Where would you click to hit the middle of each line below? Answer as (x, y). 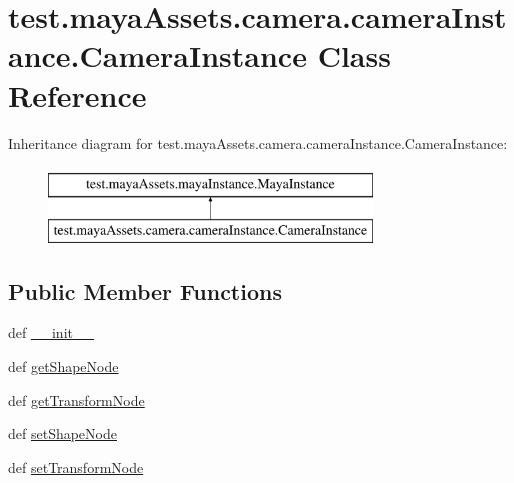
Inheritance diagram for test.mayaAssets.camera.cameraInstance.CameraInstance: (258, 142)
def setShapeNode (62, 433)
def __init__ (51, 332)
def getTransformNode (76, 399)
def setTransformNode (76, 466)
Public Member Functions (145, 290)
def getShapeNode (63, 366)
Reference (77, 94)
